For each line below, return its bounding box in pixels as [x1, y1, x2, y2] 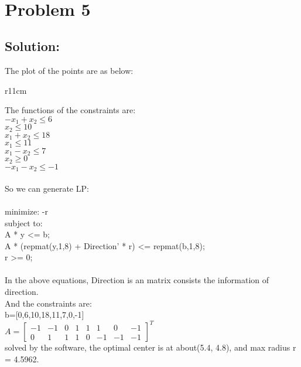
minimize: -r [5, 205, 48, 217]
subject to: [5, 216, 43, 229]
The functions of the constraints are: [5, 104, 136, 116]
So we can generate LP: [5, 182, 89, 194]
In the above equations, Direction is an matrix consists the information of [5, 274, 269, 286]
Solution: [5, 37, 60, 55]
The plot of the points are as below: [5, 64, 134, 77]
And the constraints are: [5, 297, 92, 309]
